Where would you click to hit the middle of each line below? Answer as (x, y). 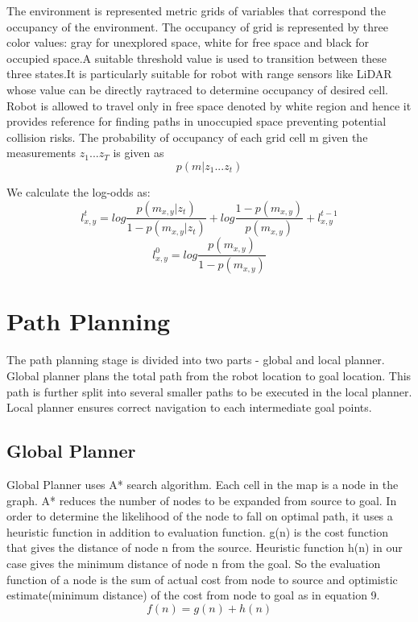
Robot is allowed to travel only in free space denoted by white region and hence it (209, 105)
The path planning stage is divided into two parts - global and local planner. (196, 360)
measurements (41, 153)
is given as (139, 153)
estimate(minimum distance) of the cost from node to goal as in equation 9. (193, 595)
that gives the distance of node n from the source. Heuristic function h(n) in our (205, 547)
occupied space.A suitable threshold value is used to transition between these (197, 58)
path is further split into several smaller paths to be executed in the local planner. (209, 391)
